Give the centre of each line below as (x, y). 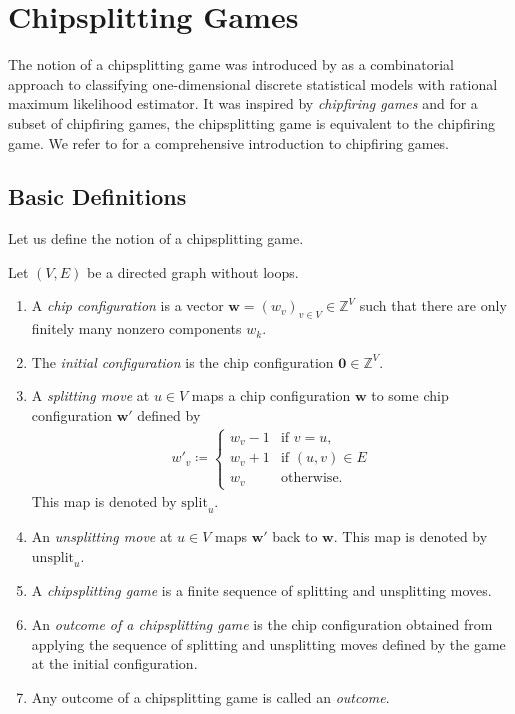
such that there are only (433, 305)
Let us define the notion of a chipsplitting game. (156, 238)
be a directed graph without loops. (192, 271)
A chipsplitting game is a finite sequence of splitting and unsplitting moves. (261, 590)
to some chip (410, 395)
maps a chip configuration (271, 395)
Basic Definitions (97, 196)
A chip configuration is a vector (127, 305)
